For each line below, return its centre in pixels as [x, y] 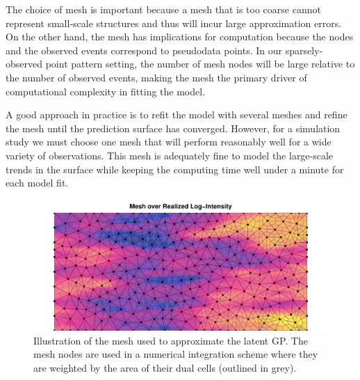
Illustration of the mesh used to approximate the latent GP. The [171, 340]
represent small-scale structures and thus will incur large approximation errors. [174, 23]
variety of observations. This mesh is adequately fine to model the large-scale [170, 155]
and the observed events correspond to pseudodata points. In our [144, 50]
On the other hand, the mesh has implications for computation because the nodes [180, 37]
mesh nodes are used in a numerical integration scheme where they [176, 354]
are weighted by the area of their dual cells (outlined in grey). [165, 367]
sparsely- [304, 50]
